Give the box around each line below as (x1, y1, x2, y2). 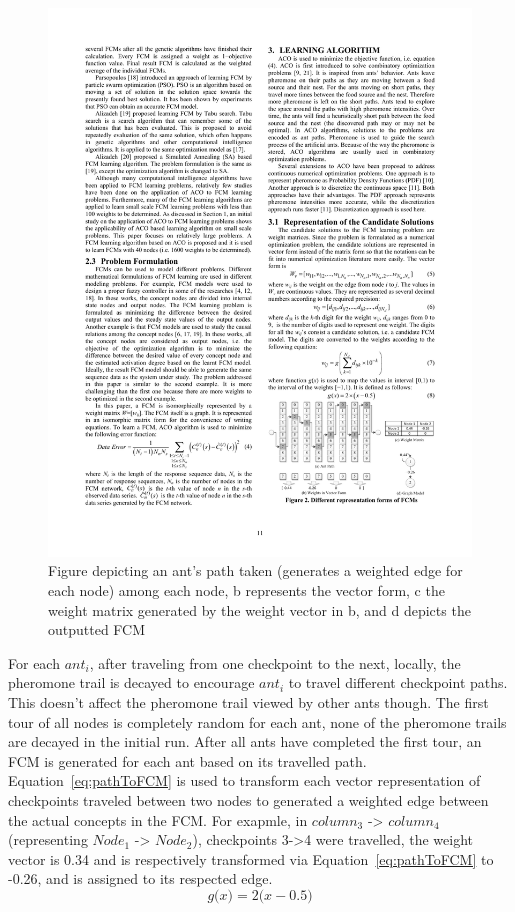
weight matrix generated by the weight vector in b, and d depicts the (48, 599, 471, 620)
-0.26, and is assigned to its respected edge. (8, 868, 273, 889)
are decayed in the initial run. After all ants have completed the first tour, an (8, 731, 482, 752)
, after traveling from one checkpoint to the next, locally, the (89, 652, 461, 673)
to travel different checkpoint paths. (288, 672, 508, 693)
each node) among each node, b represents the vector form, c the (48, 580, 445, 601)
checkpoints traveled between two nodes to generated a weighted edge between (8, 790, 489, 811)
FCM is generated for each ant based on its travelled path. (8, 750, 367, 771)
